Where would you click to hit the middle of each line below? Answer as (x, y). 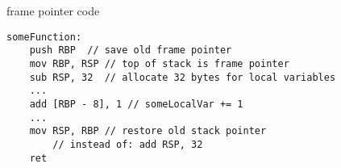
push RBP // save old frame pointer (131, 50)
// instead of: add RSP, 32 (128, 144)
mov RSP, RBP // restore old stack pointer (148, 131)
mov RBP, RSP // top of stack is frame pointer (159, 63)
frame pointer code (53, 10)
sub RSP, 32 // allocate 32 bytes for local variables (183, 77)
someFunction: (44, 37)
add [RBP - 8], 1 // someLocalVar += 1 (136, 104)
